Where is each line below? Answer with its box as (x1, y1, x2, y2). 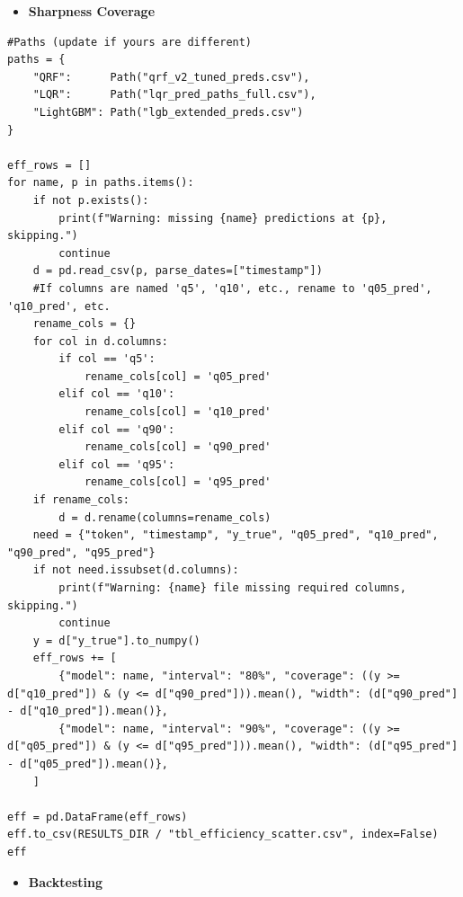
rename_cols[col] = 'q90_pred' (84, 440, 272, 454)
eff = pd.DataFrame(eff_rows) (7, 810, 188, 823)
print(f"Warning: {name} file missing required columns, (58, 582, 406, 594)
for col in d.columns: (32, 334, 168, 348)
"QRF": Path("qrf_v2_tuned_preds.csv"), (32, 70, 310, 84)
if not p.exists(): (32, 193, 149, 207)
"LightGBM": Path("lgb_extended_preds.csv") (32, 105, 304, 119)
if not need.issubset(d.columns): (32, 564, 239, 577)
